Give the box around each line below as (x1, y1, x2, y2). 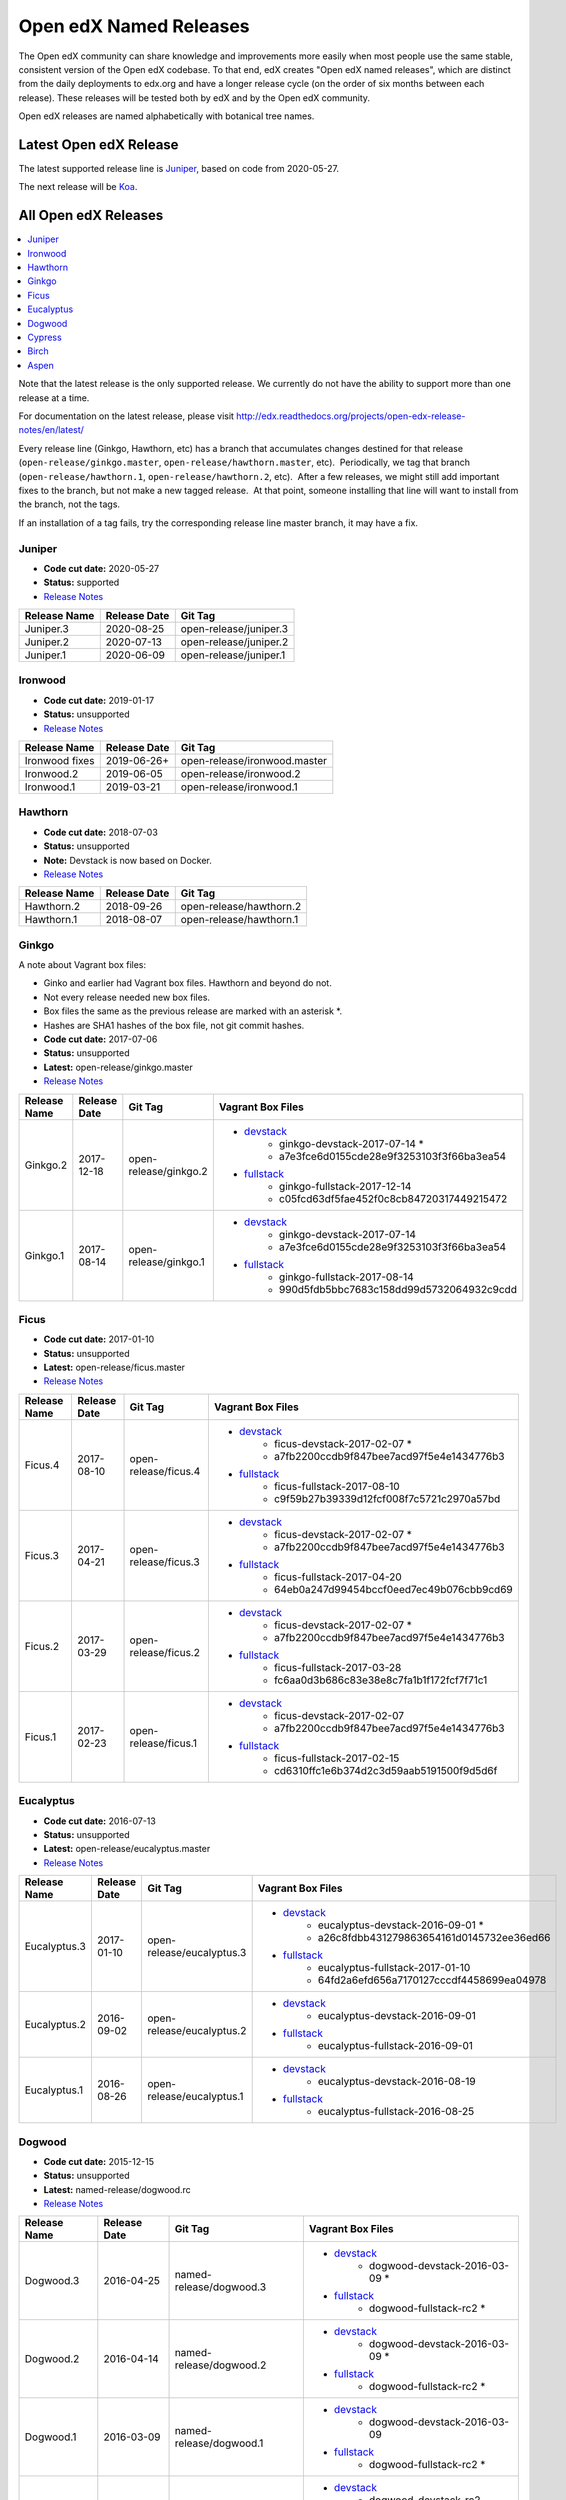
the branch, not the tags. (18, 498, 120, 510)
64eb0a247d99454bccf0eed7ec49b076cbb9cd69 (273, 1582, 514, 1596)
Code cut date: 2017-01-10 (43, 1333, 155, 1345)
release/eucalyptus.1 (146, 2090, 244, 2104)
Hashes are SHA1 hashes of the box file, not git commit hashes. (43, 1019, 305, 1031)
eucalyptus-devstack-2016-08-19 (317, 2075, 476, 2089)
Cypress (27, 331, 62, 344)
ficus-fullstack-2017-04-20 (273, 1570, 402, 1584)
